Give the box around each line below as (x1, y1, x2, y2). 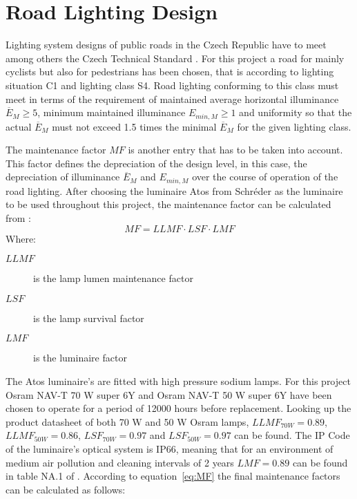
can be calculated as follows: (6, 482, 126, 496)
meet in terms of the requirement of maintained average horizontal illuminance (6, 91, 339, 106)
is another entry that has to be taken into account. (128, 142, 343, 157)
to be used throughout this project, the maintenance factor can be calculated (6, 197, 331, 211)
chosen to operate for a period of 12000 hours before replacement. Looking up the (6, 401, 351, 415)
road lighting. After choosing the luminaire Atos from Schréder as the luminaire (6, 183, 343, 198)
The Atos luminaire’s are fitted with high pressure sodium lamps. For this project (6, 373, 351, 388)
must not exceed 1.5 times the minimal (52, 119, 217, 133)
